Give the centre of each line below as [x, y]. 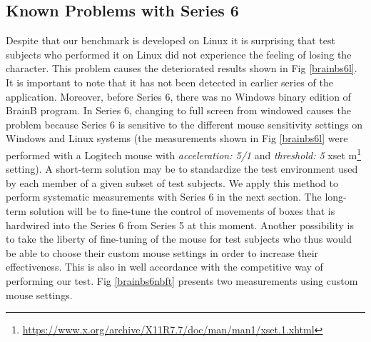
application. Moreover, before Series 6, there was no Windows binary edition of [178, 96]
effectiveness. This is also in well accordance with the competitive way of [164, 267]
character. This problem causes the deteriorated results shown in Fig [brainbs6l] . [182, 68]
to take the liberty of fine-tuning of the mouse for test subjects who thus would [179, 239]
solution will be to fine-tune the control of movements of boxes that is [182, 210]
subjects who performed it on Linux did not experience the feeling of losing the [179, 54]
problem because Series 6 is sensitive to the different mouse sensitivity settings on [184, 124]
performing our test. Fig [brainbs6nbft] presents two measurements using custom [182, 280]
